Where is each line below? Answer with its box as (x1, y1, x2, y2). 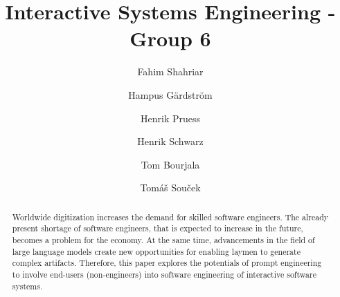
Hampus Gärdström (128, 87, 213, 102)
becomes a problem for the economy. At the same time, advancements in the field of (12, 233, 315, 245)
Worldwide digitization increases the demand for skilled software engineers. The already (12, 211, 329, 222)
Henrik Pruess (141, 111, 200, 125)
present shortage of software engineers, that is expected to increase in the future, (12, 222, 303, 234)
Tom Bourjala (141, 157, 200, 171)
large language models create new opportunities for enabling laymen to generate (12, 245, 301, 257)
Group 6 (129, 24, 211, 52)
